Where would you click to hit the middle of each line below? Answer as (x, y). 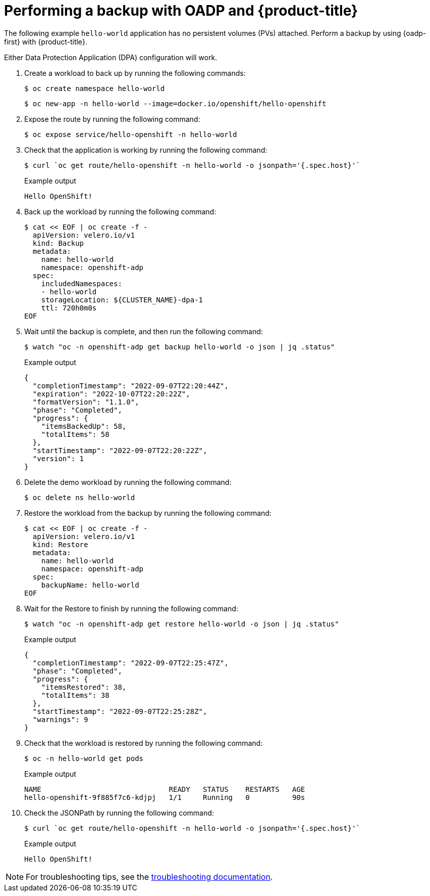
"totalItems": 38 (75, 695)
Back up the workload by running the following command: (120, 211)
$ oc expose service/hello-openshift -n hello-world (131, 134)
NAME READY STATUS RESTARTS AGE (165, 789)
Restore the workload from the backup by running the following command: (148, 513)
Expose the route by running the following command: (112, 119)
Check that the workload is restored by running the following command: (144, 743)
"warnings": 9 (60, 719)
